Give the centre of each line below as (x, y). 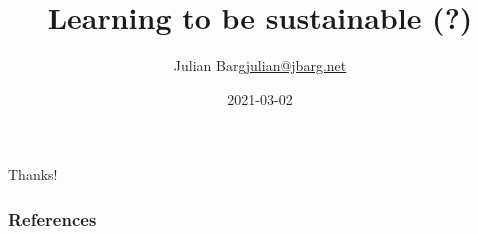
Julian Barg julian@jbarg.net (260, 65)
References (52, 218)
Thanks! (33, 174)
